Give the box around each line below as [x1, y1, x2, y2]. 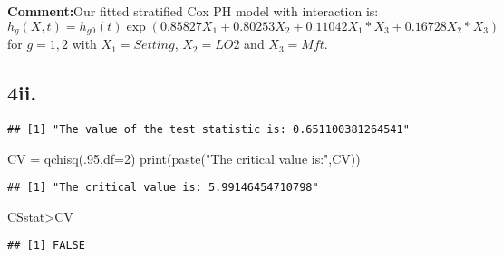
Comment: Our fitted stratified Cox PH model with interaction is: [7, 2, 379, 20]
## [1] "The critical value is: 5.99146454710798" [7, 181, 319, 195]
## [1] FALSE [7, 239, 85, 252]
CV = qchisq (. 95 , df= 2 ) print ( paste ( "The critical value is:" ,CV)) [7, 148, 361, 167]
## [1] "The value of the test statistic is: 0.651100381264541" [7, 122, 410, 136]
